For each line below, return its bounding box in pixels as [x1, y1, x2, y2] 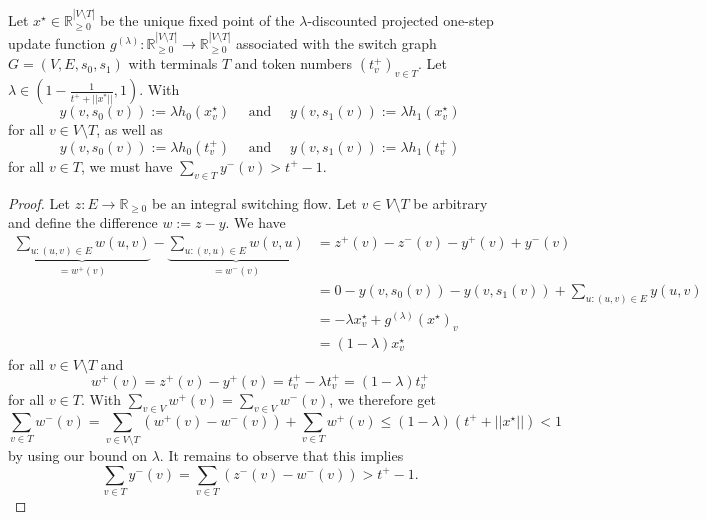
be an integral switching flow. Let [151, 192, 357, 213]
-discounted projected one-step [307, 9, 494, 30]
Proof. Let [8, 192, 70, 213]
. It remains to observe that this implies [159, 445, 404, 466]
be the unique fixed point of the [100, 9, 295, 30]
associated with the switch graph [235, 33, 437, 54]
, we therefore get [329, 389, 436, 409]
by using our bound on [8, 445, 147, 466]
